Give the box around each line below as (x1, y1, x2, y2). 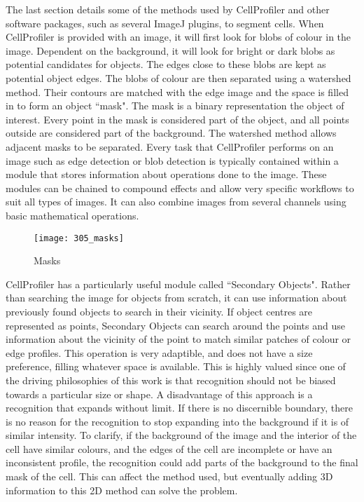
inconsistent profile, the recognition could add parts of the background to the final (6, 455, 358, 470)
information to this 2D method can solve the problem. (6, 482, 238, 497)
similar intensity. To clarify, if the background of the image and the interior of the (6, 428, 357, 442)
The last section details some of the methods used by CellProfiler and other (6, 2, 330, 16)
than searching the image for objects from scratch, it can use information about (6, 290, 347, 305)
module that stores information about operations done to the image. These (6, 167, 327, 182)
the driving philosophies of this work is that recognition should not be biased (6, 372, 336, 387)
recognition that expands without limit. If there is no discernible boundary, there (6, 400, 353, 415)
